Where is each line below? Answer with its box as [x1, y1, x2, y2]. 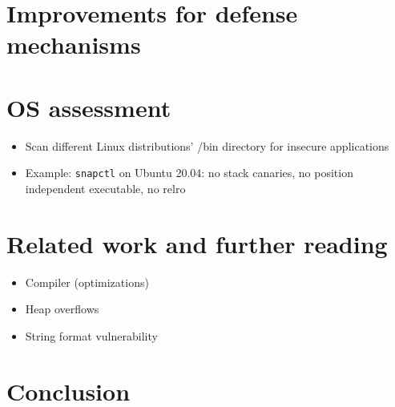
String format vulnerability [25, 327, 158, 344]
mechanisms [6, 28, 141, 61]
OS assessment [6, 91, 171, 123]
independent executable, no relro [25, 179, 186, 196]
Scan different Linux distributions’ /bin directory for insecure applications [25, 137, 389, 154]
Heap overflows [25, 300, 99, 317]
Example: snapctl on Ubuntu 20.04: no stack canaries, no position [25, 164, 353, 181]
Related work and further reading [6, 227, 388, 260]
